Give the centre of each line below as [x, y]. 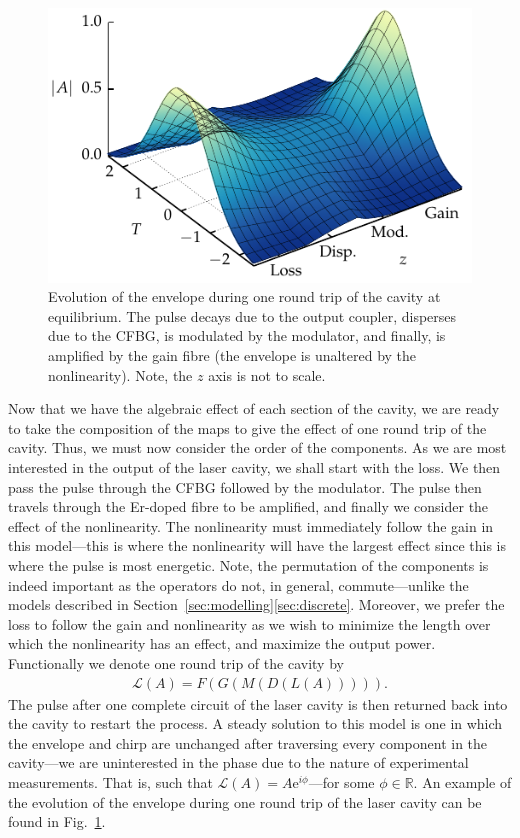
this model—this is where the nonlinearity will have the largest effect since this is [257, 545]
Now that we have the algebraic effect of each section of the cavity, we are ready [254, 408]
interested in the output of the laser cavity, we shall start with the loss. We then [254, 467]
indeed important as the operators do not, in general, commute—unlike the [238, 584]
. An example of [462, 781]
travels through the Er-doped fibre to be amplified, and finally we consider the [248, 506]
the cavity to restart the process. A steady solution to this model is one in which [255, 723]
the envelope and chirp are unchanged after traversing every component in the [248, 742]
